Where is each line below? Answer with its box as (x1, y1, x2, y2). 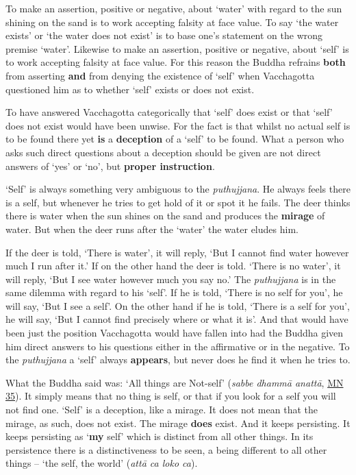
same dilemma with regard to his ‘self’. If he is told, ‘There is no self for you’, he (5, 285, 343, 300)
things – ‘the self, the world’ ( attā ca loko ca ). (5, 456, 198, 470)
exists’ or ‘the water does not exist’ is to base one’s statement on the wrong (5, 28, 323, 42)
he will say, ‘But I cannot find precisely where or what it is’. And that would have (5, 312, 348, 326)
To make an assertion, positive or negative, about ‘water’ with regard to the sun (5, 1, 342, 15)
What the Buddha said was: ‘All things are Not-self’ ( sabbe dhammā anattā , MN (5, 375, 344, 389)
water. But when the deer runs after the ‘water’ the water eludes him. (5, 221, 298, 236)
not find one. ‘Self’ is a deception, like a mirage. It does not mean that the (5, 402, 318, 417)
